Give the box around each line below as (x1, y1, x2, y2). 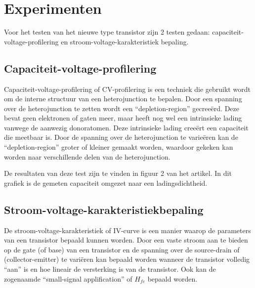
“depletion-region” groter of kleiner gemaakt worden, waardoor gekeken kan (4, 142, 233, 152)
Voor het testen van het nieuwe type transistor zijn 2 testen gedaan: (4, 27, 210, 37)
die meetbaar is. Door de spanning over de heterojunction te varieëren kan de (4, 132, 238, 142)
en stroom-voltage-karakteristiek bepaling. (61, 36, 189, 46)
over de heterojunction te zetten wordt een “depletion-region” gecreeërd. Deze (4, 103, 239, 113)
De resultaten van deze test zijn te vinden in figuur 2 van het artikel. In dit (4, 168, 232, 178)
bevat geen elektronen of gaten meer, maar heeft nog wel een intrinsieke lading (4, 113, 242, 123)
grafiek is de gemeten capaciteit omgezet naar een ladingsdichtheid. (4, 177, 208, 188)
